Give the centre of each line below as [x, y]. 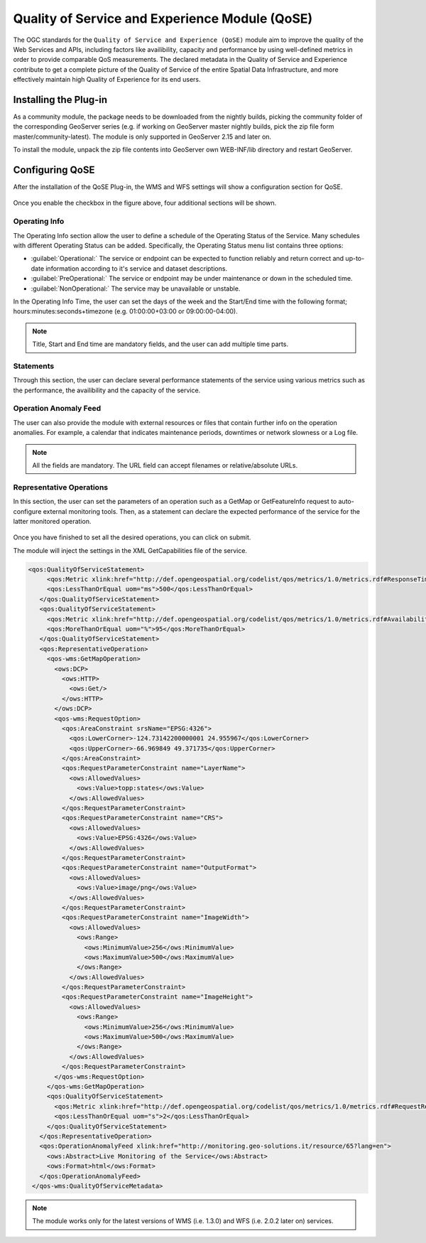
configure [27, 511]
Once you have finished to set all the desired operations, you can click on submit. [132, 537]
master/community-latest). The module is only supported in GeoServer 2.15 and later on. [142, 136]
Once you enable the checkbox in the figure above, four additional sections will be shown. [145, 203]
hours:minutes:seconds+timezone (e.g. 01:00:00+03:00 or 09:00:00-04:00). [125, 311]
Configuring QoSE [54, 170]
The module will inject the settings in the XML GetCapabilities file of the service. [130, 550]
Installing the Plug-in [60, 99]
